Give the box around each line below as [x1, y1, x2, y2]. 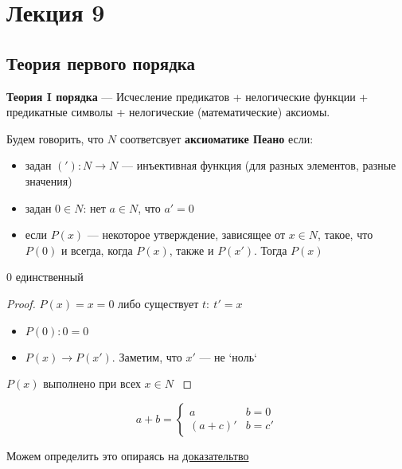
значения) [25, 172, 72, 189]
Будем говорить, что [6, 130, 104, 147]
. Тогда [254, 241, 287, 258]
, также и [169, 241, 214, 258]
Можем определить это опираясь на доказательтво [6, 447, 249, 463]
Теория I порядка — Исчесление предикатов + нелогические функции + [6, 88, 369, 104]
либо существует [118, 295, 199, 311]
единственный [15, 268, 84, 285]
